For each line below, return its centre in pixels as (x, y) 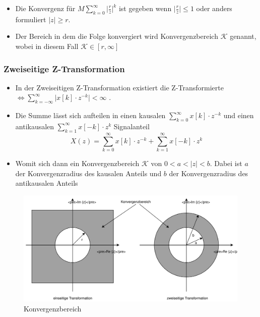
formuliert (31, 19)
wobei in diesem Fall (47, 46)
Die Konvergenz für (45, 8)
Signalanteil (132, 126)
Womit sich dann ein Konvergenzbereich (77, 163)
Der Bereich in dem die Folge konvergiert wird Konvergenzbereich (117, 36)
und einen (239, 115)
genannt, (243, 36)
